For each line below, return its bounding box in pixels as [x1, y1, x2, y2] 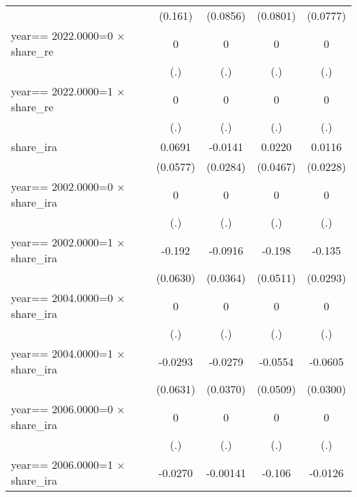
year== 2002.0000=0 [11, 178, 113, 194]
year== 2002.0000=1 [11, 234, 113, 250]
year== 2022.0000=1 [11, 83, 113, 99]
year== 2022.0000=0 [11, 27, 113, 43]
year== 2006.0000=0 [11, 401, 113, 417]
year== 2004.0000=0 [11, 290, 113, 305]
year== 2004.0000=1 [11, 345, 113, 361]
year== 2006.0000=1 [11, 456, 113, 472]
